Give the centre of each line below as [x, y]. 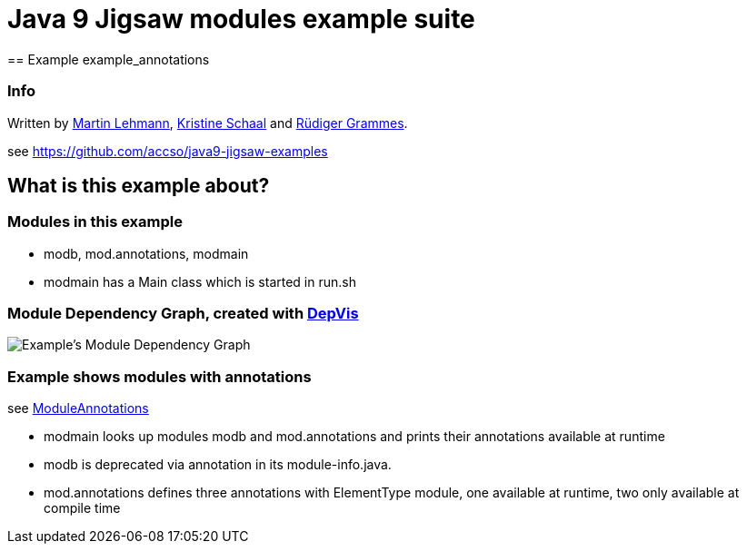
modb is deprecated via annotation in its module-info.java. [218, 465]
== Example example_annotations [109, 59]
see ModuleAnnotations [78, 408]
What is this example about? [139, 185]
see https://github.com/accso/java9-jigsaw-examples [168, 151]
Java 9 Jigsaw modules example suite [241, 19]
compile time [82, 508]
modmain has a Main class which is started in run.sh [200, 281]
